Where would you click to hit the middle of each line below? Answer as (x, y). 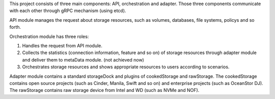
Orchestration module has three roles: (49, 36)
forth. (15, 27)
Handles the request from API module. (62, 45)
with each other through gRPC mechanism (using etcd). (68, 11)
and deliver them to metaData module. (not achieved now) (83, 60)
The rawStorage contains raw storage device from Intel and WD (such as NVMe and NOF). (104, 90)
